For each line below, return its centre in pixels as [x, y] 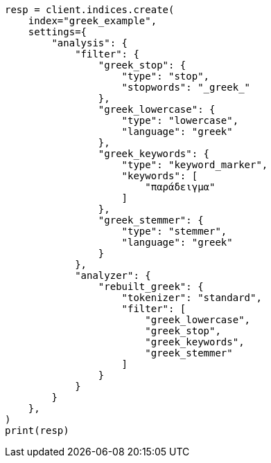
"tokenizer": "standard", [192, 298]
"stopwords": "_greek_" [186, 87]
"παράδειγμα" [180, 187]
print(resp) [37, 430]
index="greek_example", [93, 21]
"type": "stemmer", [174, 231]
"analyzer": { [113, 275]
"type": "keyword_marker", [195, 165]
